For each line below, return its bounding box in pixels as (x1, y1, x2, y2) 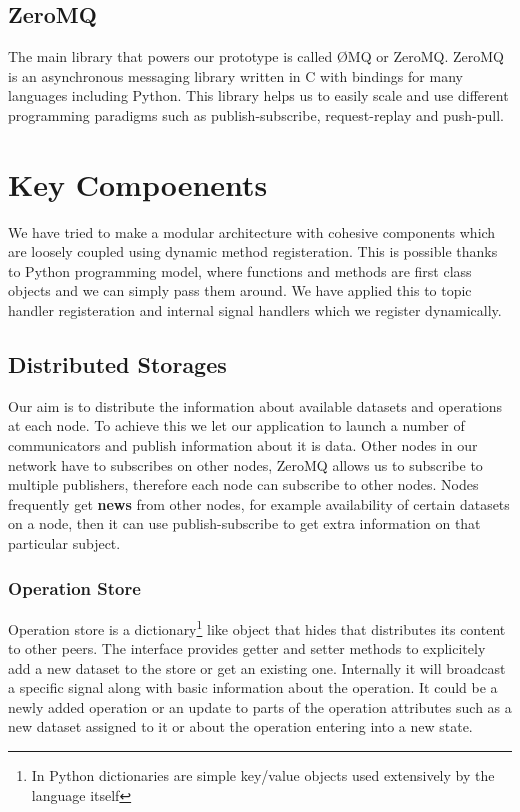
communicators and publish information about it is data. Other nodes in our (8, 435, 478, 456)
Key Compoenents (8, 163, 268, 204)
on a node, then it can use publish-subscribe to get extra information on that (8, 513, 481, 534)
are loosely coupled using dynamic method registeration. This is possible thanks (8, 241, 498, 262)
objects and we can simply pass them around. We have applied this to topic (8, 280, 472, 301)
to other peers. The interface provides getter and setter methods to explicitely (8, 638, 486, 659)
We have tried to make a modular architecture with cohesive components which (8, 221, 496, 242)
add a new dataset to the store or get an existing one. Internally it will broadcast (8, 657, 506, 678)
